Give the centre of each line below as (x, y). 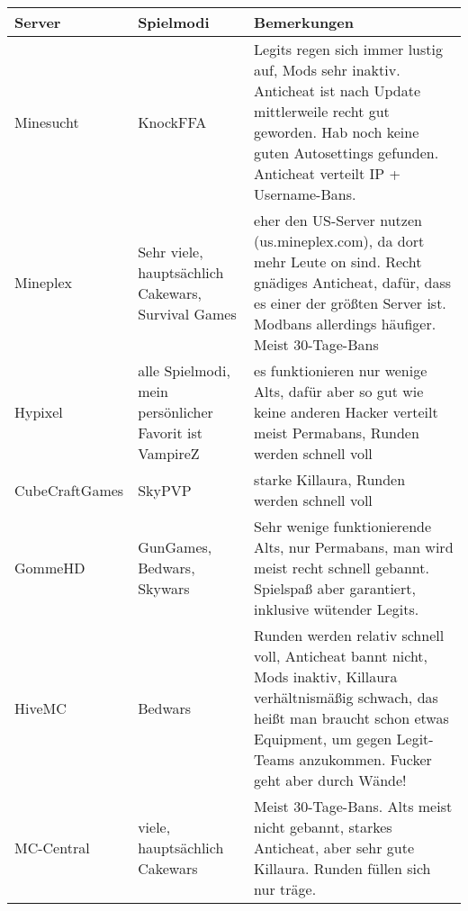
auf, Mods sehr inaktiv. (327, 70)
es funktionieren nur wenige (341, 370)
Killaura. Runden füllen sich (342, 868)
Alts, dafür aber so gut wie (339, 391)
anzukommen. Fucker (365, 759)
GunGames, (175, 547)
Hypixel (39, 412)
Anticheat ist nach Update (337, 90)
